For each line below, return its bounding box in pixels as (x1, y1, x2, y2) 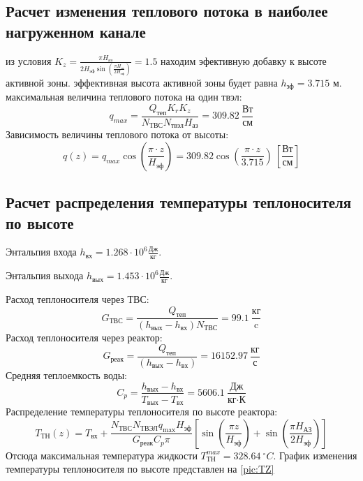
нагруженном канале (6, 20, 146, 42)
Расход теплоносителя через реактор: (6, 330, 163, 344)
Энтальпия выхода (6, 268, 84, 283)
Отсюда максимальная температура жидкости (6, 447, 198, 462)
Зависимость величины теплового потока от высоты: (6, 127, 229, 142)
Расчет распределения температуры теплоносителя (6, 191, 352, 213)
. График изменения (273, 447, 357, 462)
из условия (6, 53, 52, 68)
